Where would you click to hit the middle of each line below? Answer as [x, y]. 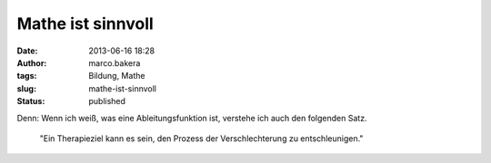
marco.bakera [115, 62]
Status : [31, 101]
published [107, 101]
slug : [26, 88]
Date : [27, 51]
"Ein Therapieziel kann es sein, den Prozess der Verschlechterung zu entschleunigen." [201, 138]
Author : [32, 62]
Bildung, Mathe [117, 76]
